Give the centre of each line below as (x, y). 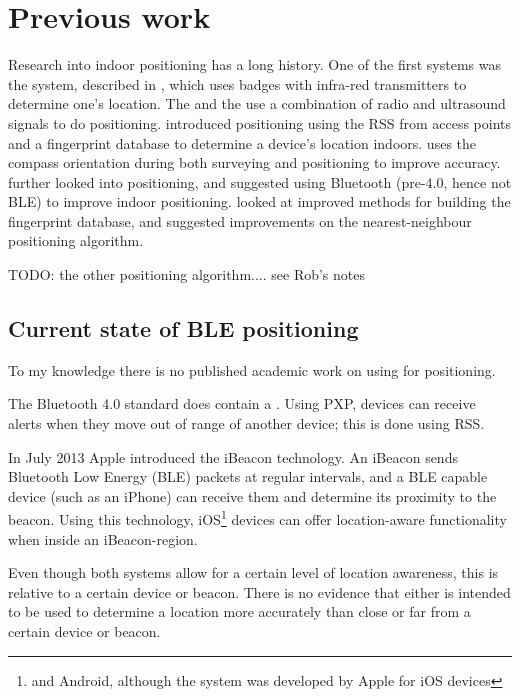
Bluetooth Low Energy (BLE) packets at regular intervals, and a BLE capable (248, 476)
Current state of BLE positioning (183, 328)
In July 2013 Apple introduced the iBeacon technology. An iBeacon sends (233, 456)
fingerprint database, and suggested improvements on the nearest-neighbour (240, 220)
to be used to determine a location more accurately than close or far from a (239, 611)
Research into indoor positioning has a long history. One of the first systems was (254, 64)
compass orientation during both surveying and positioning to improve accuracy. (254, 162)
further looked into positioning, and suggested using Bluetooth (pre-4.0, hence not (260, 181)
